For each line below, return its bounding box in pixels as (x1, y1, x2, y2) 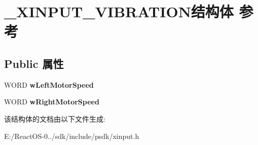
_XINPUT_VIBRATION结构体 (4, 1, 234, 22)
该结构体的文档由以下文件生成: (4, 113, 105, 124)
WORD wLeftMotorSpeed (4, 79, 94, 90)
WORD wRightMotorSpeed (4, 96, 99, 107)
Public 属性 (4, 55, 64, 71)
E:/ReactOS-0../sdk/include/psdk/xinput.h (4, 130, 139, 141)
